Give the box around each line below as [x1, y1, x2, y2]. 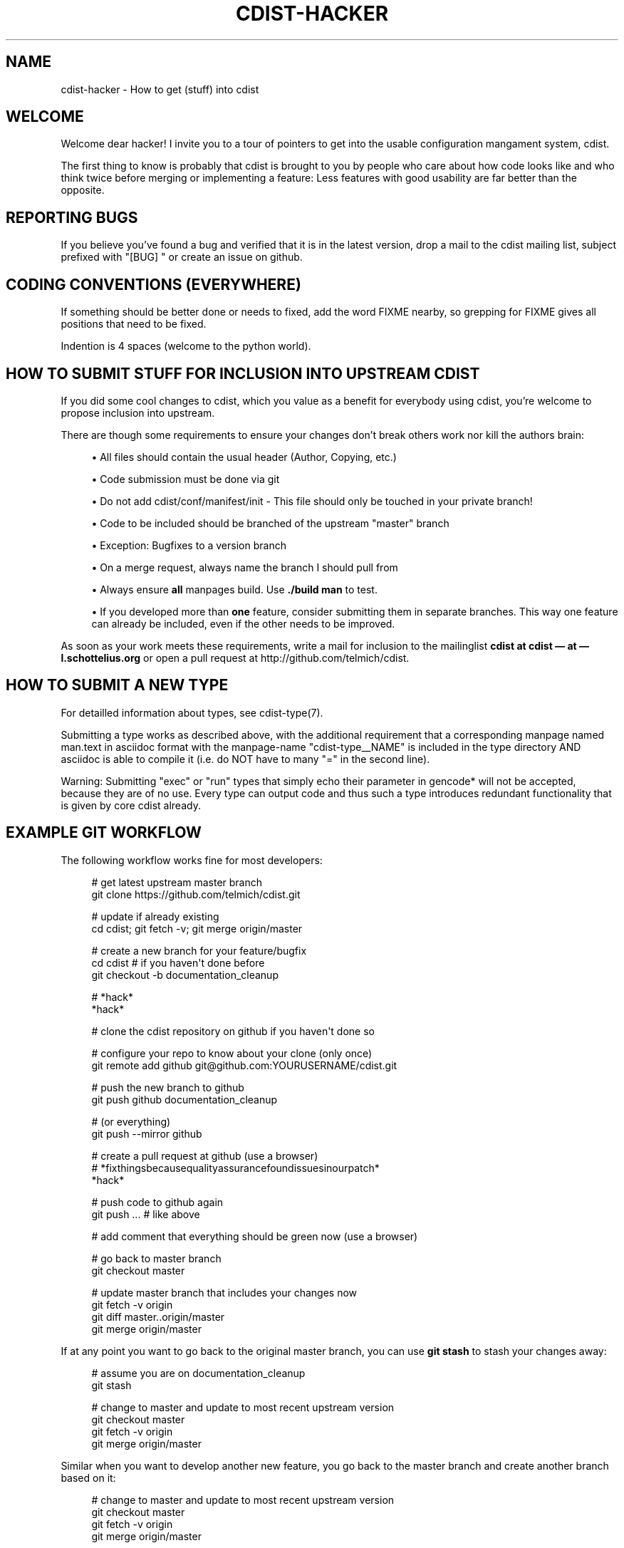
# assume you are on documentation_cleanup [91, 1366, 306, 1379]
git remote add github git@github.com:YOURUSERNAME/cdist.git [91, 1059, 397, 1071]
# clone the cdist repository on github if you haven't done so [91, 1024, 375, 1037]
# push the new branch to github [91, 1081, 244, 1094]
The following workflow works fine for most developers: [61, 853, 323, 866]
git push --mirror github [91, 1127, 202, 1140]
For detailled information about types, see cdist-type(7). [61, 706, 323, 719]
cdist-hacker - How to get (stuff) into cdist [61, 83, 259, 95]
